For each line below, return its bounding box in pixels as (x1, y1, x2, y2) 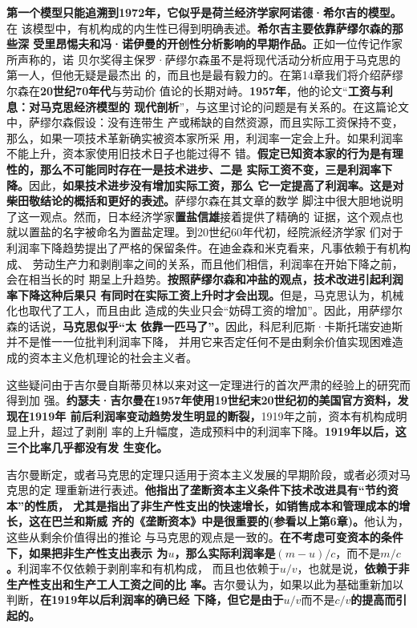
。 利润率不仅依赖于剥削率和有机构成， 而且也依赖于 (6, 560, 280, 577)
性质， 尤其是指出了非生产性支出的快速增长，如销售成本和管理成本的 (34, 497, 399, 513)
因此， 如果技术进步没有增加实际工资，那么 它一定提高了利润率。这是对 (29, 176, 404, 193)
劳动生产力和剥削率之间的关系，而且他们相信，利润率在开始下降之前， (32, 255, 403, 272)
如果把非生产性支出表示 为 (28, 544, 168, 561)
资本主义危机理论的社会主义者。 (28, 349, 197, 366)
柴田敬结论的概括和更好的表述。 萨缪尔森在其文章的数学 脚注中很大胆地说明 (6, 192, 403, 209)
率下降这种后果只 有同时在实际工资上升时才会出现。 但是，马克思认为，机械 (6, 286, 404, 303)
